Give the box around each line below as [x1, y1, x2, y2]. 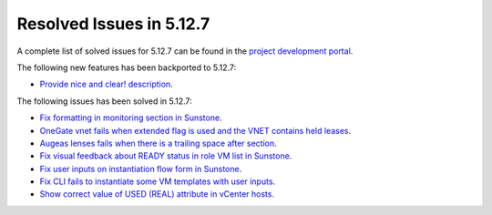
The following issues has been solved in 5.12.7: [16, 96, 193, 107]
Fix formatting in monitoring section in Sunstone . [39, 112, 222, 123]
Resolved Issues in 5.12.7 [16, 14, 210, 34]
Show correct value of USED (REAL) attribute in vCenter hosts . [39, 189, 275, 200]
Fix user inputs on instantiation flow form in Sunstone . [39, 163, 242, 174]
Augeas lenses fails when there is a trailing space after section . [39, 138, 277, 148]
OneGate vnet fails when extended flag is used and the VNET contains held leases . [39, 125, 351, 136]
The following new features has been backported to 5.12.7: [16, 62, 237, 73]
